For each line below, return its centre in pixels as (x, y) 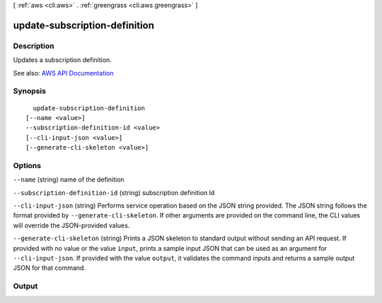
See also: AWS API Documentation (63, 73)
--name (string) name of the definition (69, 179)
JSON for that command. (50, 268)
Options (27, 165)
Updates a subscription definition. (63, 60)
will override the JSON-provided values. (71, 225)
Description (34, 46)
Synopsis (29, 91)
